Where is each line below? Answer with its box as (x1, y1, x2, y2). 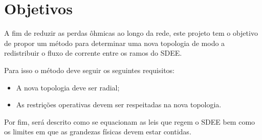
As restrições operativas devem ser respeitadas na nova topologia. (16, 99, 222, 110)
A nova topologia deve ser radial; (16, 82, 120, 92)
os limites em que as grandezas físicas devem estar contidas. (4, 126, 191, 137)
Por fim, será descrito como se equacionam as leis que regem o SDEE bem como (4, 116, 255, 127)
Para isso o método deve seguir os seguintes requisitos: (4, 64, 174, 75)
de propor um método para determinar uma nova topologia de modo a (4, 37, 225, 48)
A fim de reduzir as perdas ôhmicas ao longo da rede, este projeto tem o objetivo (4, 28, 258, 38)
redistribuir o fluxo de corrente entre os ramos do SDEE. (4, 48, 182, 58)
